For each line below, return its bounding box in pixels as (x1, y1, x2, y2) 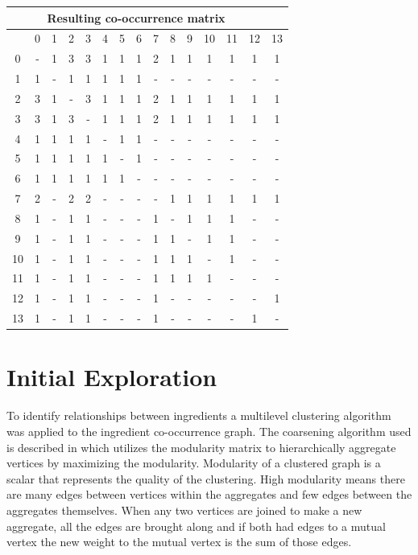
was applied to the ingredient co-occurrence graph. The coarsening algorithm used (6, 422, 412, 439)
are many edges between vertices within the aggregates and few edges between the (6, 486, 412, 503)
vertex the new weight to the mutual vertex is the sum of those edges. (6, 533, 352, 550)
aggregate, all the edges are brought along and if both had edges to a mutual (6, 517, 386, 534)
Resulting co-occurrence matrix (47, 9, 226, 26)
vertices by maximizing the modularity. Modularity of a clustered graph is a (6, 454, 381, 471)
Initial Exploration (6, 360, 217, 393)
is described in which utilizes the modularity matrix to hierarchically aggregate (6, 438, 396, 455)
